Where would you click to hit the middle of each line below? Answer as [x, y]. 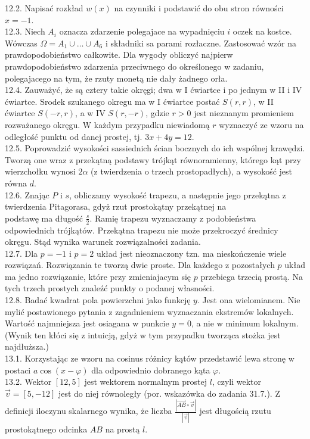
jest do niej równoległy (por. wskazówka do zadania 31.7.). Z [169, 393]
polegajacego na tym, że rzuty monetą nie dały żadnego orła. [116, 78]
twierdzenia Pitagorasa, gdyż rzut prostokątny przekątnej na [116, 206]
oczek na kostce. [262, 31]
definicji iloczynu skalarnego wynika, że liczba [89, 411]
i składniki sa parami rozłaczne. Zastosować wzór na [201, 43]
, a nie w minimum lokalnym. [245, 323]
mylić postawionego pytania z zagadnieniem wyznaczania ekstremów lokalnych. [149, 311]
